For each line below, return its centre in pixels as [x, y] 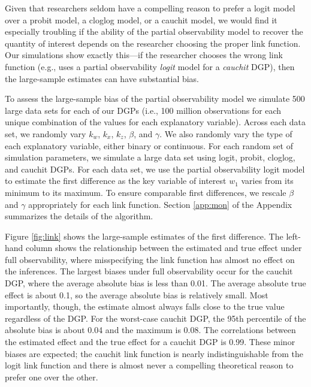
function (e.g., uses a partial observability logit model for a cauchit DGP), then [150, 66]
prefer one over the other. [52, 377]
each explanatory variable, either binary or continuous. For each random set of [149, 145]
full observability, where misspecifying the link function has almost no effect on [150, 259]
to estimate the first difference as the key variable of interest [116, 181]
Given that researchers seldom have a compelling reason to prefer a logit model [150, 8]
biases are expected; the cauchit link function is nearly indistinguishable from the [154, 353]
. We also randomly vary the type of [226, 133]
